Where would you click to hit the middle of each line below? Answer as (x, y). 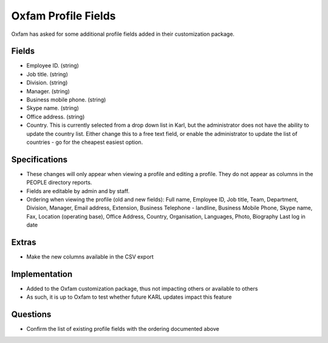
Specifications (39, 159)
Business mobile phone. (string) (66, 100)
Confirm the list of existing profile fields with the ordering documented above (123, 329)
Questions (31, 315)
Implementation (42, 274)
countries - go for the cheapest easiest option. (85, 142)
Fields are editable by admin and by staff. (78, 191)
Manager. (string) (48, 91)
